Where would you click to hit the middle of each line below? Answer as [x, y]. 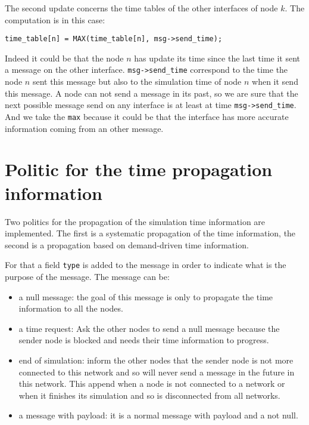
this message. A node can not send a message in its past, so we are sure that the [152, 93]
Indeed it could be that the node [64, 58]
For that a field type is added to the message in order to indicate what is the [146, 265]
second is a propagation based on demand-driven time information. [127, 244]
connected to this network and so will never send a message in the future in [157, 372]
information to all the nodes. [71, 308]
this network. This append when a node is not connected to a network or [152, 384]
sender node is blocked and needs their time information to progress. [144, 340]
